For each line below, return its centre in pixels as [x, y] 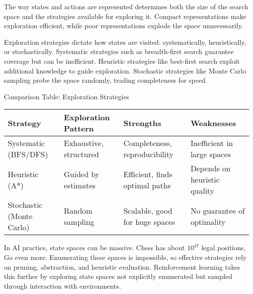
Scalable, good [148, 210]
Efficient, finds [148, 174]
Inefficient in [212, 143]
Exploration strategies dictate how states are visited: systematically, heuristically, [125, 42]
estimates [80, 185]
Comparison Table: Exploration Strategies [67, 96]
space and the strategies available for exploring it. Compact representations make [125, 16]
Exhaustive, [84, 143]
